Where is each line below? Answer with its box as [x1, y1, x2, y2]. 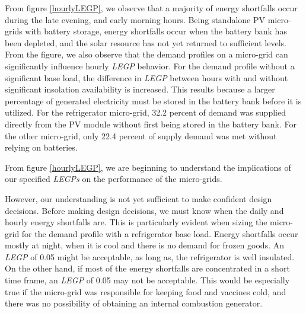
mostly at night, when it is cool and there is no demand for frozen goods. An [5, 239, 284, 251]
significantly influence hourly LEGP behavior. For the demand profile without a [5, 59, 295, 72]
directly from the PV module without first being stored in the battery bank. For [5, 117, 297, 130]
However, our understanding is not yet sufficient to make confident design [5, 192, 272, 205]
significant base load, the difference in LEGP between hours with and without [5, 71, 288, 84]
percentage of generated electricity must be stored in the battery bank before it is [5, 94, 302, 107]
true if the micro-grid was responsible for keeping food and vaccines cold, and [5, 285, 286, 298]
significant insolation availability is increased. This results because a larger [5, 83, 275, 95]
